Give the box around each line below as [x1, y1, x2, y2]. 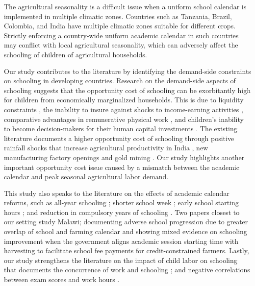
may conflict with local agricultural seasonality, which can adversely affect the [4, 40, 238, 50]
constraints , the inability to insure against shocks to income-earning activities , [4, 104, 243, 114]
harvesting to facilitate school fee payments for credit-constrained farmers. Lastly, [4, 245, 249, 256]
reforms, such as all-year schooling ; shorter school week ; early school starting [4, 197, 239, 208]
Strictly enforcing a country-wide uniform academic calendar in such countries [4, 30, 239, 40]
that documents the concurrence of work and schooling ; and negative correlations [4, 264, 250, 275]
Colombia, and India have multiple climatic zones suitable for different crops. [4, 21, 236, 31]
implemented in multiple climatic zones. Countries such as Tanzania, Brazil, [4, 11, 232, 21]
